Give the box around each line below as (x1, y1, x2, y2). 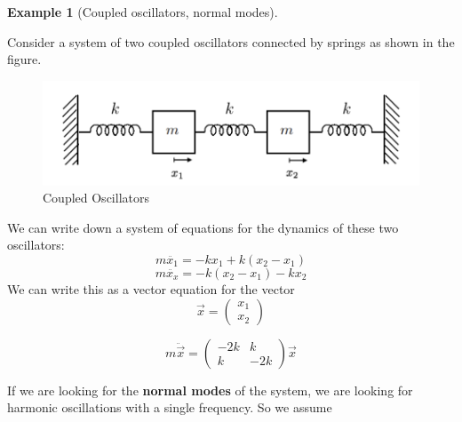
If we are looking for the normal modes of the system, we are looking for (7, 380, 413, 399)
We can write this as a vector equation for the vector (7, 280, 295, 299)
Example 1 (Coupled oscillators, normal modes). (7, 3, 278, 20)
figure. (7, 50, 42, 68)
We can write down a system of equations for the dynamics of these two (7, 218, 399, 236)
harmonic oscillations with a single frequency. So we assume (7, 398, 332, 417)
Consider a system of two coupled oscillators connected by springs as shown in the (7, 32, 455, 51)
